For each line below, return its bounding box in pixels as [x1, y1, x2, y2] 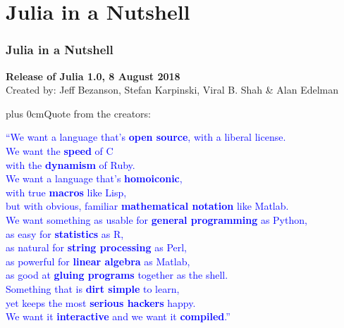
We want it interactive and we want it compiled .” [6, 309, 231, 324]
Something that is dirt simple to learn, [6, 281, 180, 296]
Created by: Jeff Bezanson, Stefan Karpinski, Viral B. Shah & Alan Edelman [6, 82, 339, 97]
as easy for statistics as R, [6, 226, 124, 241]
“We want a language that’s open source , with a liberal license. [6, 130, 286, 144]
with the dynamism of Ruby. [6, 157, 135, 172]
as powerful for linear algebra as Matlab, [6, 253, 190, 268]
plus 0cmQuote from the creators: [6, 106, 151, 120]
